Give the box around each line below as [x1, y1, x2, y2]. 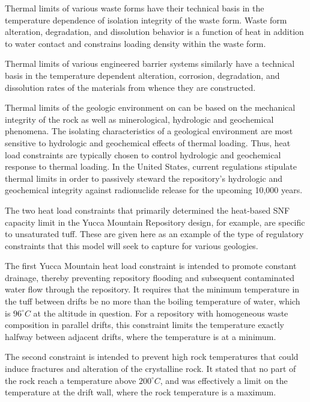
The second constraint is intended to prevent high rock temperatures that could [5, 350, 299, 363]
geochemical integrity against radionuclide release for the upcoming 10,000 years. [5, 184, 303, 196]
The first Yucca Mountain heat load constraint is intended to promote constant [5, 259, 297, 272]
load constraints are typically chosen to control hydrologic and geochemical [5, 148, 281, 161]
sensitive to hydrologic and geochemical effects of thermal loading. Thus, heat [5, 136, 291, 149]
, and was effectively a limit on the [160, 374, 288, 386]
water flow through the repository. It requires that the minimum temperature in [5, 283, 300, 295]
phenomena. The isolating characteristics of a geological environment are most [5, 125, 293, 137]
